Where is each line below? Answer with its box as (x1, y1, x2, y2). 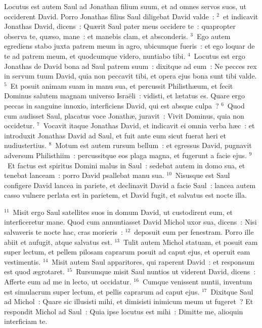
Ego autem (196, 30, 231, 41)
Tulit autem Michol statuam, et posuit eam (123, 236, 258, 247)
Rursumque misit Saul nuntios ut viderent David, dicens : (76, 266, 256, 277)
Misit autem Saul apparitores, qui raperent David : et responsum (52, 256, 254, 267)
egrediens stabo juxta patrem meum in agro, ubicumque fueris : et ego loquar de (4, 41, 255, 51)
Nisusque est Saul (175, 170, 230, 180)
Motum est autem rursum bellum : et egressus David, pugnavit (55, 140, 252, 151)
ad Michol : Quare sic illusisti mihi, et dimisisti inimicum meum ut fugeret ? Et (4, 296, 253, 307)
